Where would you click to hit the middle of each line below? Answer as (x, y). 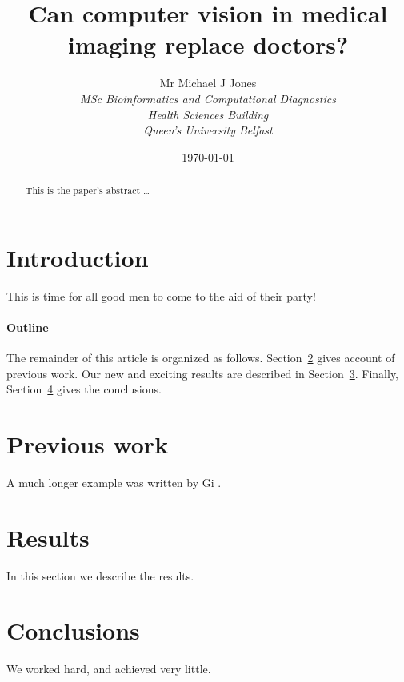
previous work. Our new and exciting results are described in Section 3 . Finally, (203, 373)
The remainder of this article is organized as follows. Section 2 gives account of (201, 358)
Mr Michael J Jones (208, 83)
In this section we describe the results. (100, 575)
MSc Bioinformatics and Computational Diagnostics (208, 98)
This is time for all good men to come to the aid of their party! (161, 295)
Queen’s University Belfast (208, 130)
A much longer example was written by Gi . (114, 482)
